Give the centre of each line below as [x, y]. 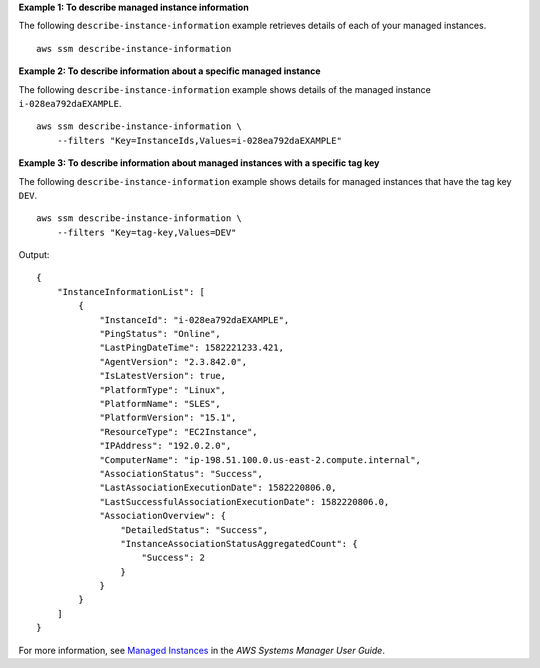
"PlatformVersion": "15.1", [168, 418]
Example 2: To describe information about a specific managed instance [169, 71]
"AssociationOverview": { [163, 516]
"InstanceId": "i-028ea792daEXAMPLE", [194, 319]
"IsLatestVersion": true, [163, 376]
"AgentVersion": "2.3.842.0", [173, 361]
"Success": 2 [173, 558]
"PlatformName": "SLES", [160, 403]
